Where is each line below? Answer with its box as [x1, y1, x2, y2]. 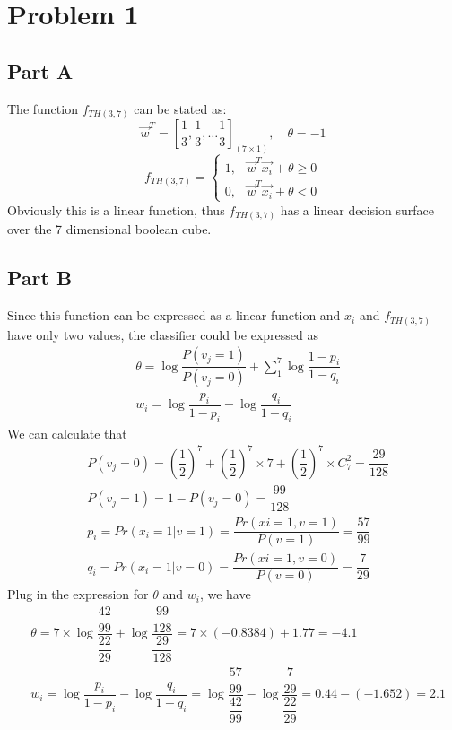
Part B [7, 264, 73, 291]
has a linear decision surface [280, 200, 434, 219]
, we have [199, 585, 251, 604]
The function [7, 99, 78, 117]
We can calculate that [7, 423, 127, 442]
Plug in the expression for [7, 585, 149, 604]
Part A [7, 56, 74, 84]
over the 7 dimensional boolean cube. [7, 220, 212, 239]
